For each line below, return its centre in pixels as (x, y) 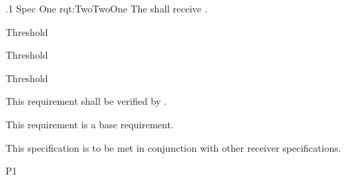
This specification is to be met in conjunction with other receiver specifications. (173, 147)
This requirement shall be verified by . (86, 101)
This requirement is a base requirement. (90, 124)
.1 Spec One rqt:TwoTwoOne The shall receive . (106, 8)
